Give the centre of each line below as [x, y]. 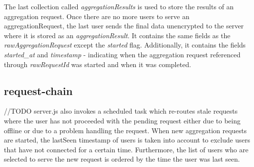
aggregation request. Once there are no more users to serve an [97, 16]
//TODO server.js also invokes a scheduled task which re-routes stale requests [121, 111]
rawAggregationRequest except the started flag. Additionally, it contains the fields [125, 45]
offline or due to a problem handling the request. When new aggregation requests [126, 130]
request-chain [38, 90]
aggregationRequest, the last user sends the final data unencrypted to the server [124, 26]
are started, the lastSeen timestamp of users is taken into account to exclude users [127, 140]
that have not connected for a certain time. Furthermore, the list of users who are [126, 149]
